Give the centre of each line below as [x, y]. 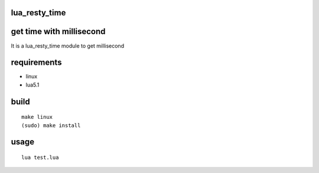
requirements [36, 63]
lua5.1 [32, 85]
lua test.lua [40, 158]
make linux [37, 117]
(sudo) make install [51, 125]
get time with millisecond [58, 31]
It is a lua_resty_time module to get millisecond [67, 46]
